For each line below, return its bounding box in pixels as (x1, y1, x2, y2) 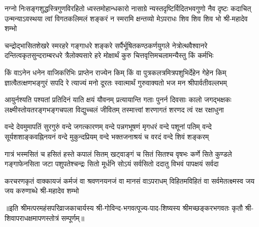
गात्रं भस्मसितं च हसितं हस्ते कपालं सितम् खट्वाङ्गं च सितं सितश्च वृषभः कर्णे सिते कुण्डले (5, 148, 232, 159)
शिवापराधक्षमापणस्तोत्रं (5, 212, 59, 223)
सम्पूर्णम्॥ (61, 212, 84, 223)
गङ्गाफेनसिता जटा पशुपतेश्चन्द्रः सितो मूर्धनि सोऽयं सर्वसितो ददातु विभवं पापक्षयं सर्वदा (5, 158, 219, 169)
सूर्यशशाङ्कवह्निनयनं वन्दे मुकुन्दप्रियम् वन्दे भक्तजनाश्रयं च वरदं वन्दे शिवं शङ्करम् (5, 131, 209, 141)
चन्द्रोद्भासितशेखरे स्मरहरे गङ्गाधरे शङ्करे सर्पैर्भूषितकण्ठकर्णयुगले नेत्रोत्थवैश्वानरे (5, 40, 208, 50)
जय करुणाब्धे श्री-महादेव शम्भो (5, 185, 79, 196)
